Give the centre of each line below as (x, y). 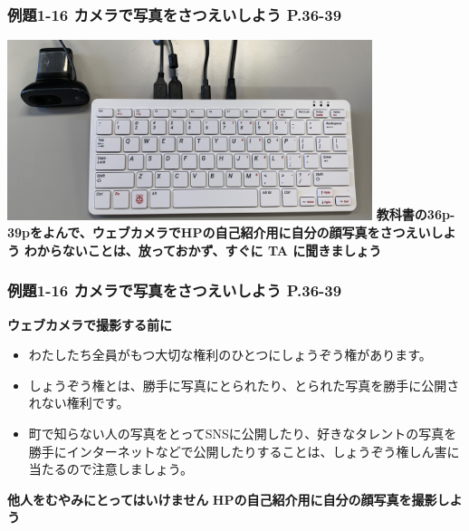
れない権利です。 (79, 403)
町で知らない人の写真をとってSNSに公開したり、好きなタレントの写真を (243, 434)
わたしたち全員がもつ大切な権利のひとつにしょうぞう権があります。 (230, 355)
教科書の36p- (416, 214)
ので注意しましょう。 (129, 469)
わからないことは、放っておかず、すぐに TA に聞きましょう (203, 250)
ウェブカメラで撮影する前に (90, 324)
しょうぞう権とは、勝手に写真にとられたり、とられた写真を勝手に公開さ (244, 385)
